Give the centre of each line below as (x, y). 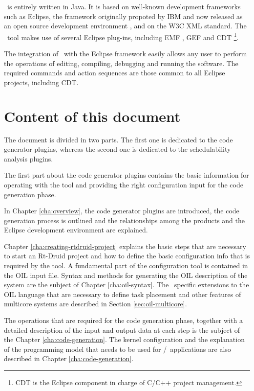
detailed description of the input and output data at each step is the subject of (122, 330)
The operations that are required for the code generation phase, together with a (123, 320)
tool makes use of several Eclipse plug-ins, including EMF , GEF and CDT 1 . (123, 36)
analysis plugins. (29, 158)
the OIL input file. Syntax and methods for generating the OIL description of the (126, 275)
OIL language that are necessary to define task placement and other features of (123, 294)
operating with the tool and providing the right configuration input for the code (124, 184)
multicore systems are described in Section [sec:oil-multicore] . (95, 304)
